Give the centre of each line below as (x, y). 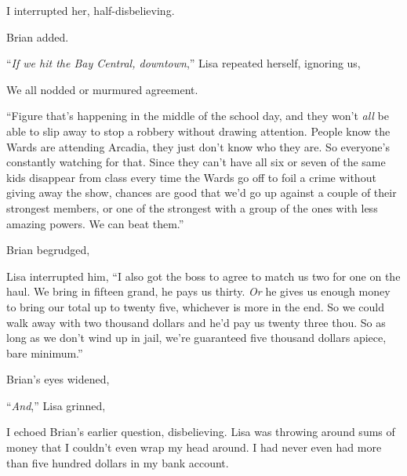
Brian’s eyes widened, (58, 379)
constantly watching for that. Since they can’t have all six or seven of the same (196, 162)
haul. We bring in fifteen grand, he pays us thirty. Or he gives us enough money (198, 291)
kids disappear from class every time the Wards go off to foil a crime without (191, 177)
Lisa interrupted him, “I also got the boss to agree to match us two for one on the (203, 276)
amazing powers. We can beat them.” (95, 223)
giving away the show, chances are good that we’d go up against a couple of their (202, 193)
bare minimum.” (45, 352)
